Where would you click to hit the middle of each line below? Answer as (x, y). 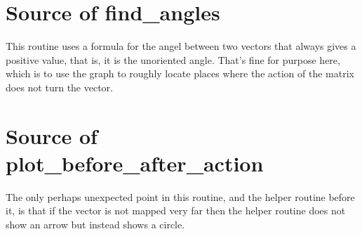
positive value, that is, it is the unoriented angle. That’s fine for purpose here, (173, 59)
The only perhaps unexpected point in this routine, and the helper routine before (180, 196)
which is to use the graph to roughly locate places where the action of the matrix (180, 73)
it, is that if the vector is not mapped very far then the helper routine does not (176, 210)
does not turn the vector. (59, 87)
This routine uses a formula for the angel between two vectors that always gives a (181, 46)
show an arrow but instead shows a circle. (95, 224)
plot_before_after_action (135, 163)
